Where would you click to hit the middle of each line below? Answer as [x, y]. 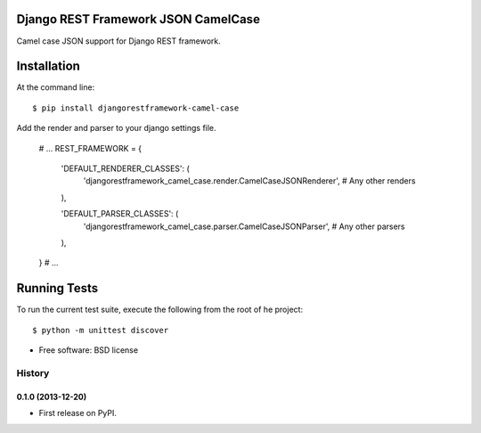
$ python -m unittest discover [101, 330]
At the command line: [56, 87]
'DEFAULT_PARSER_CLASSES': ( [120, 214]
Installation [48, 66]
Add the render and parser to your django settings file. [117, 128]
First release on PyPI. [78, 413]
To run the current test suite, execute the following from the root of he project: [159, 310]
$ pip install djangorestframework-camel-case [136, 108]
